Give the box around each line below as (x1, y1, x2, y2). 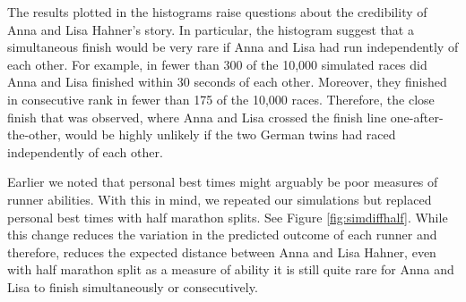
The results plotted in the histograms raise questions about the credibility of (7, 3, 427, 21)
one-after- (390, 107, 444, 126)
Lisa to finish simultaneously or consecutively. (7, 277, 258, 296)
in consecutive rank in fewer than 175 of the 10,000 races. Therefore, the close (7, 89, 435, 108)
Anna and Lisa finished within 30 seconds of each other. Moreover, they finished (7, 72, 447, 91)
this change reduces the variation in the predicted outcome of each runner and (7, 225, 437, 244)
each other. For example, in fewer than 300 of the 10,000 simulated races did (7, 55, 427, 73)
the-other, (7, 125, 61, 144)
